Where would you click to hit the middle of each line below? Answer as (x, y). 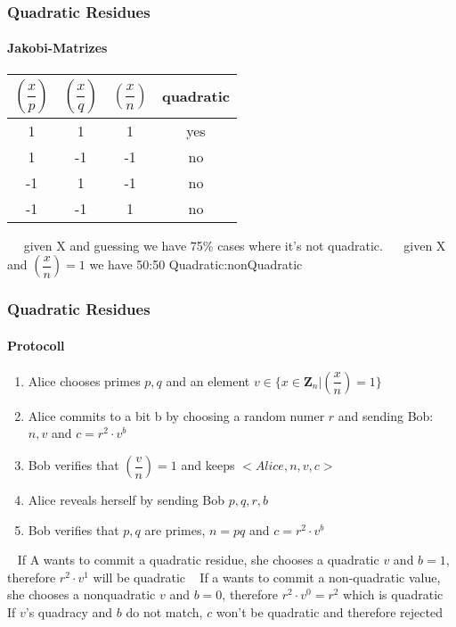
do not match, (164, 612)
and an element (208, 380)
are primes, (175, 529)
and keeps (208, 465)
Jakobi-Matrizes (57, 48)
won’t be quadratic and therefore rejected (329, 612)
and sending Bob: (386, 415)
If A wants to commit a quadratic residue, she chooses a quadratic (198, 560)
